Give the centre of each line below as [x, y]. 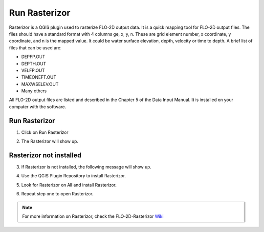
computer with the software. [37, 106]
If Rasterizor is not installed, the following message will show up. [86, 167]
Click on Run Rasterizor [45, 132]
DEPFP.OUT [33, 57]
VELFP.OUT [33, 70]
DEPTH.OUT [34, 63]
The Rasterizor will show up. [50, 141]
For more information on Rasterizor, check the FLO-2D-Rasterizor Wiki [93, 216]
